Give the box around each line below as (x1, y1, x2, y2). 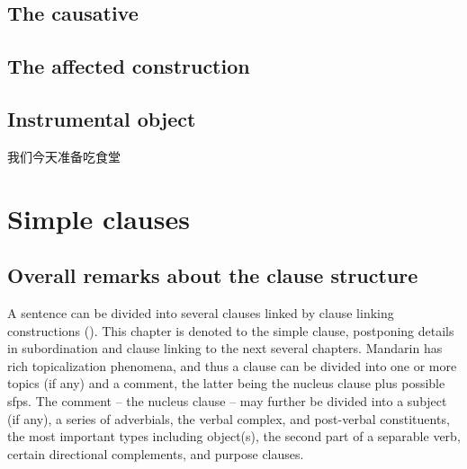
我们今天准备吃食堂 (7, 146, 121, 165)
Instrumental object (7, 104, 196, 132)
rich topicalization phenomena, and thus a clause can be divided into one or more (7, 356, 457, 375)
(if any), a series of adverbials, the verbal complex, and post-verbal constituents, (7, 409, 450, 428)
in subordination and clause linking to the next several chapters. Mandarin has (7, 339, 443, 358)
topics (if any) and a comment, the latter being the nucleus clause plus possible (7, 374, 445, 393)
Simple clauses (7, 199, 190, 236)
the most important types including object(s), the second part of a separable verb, (7, 427, 461, 446)
